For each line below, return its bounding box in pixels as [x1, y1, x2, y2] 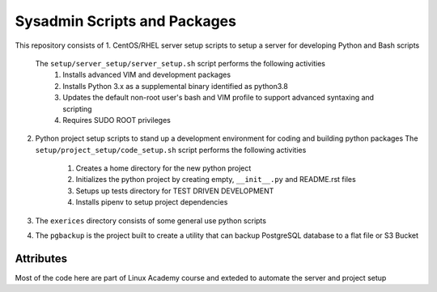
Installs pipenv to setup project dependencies [75, 197, 228, 207]
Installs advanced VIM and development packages [62, 70, 231, 80]
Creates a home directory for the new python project [75, 163, 252, 173]
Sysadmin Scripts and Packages [15, 12, 236, 30]
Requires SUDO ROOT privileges [62, 115, 172, 125]
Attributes [15, 252, 68, 265]
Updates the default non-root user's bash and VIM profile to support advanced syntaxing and [62, 93, 375, 103]
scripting [62, 104, 92, 113]
